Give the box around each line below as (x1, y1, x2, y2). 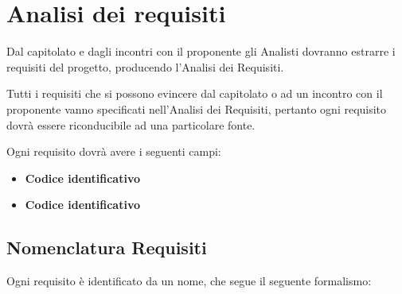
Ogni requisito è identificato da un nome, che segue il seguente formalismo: (6, 273, 372, 289)
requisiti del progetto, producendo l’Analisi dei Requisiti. (6, 58, 284, 75)
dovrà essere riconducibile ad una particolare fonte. (6, 116, 256, 133)
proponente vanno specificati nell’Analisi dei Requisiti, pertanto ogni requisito (6, 100, 387, 117)
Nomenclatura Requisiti (6, 235, 207, 260)
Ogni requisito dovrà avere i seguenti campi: (6, 143, 221, 160)
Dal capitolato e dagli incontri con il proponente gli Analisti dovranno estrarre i (6, 43, 396, 60)
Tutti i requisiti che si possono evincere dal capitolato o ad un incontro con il (6, 85, 383, 102)
